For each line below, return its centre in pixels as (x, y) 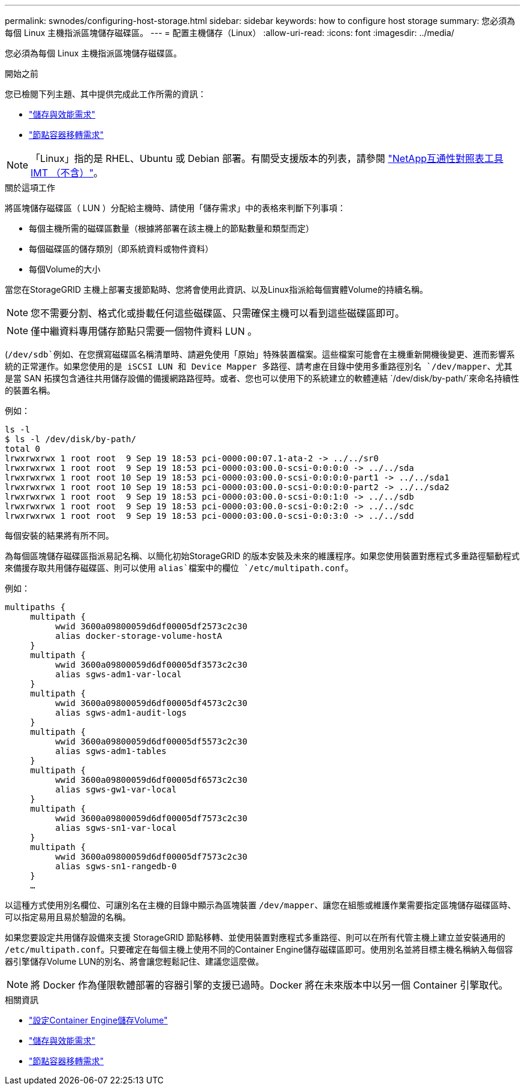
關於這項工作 (30, 187)
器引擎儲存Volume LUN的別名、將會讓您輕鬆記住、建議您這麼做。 (135, 961)
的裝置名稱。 (30, 390)
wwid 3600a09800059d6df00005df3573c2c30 (151, 665)
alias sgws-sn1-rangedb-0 (116, 866)
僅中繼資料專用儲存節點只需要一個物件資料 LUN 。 (144, 331)
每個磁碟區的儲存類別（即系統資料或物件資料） (121, 249)
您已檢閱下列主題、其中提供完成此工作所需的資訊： (105, 94)
